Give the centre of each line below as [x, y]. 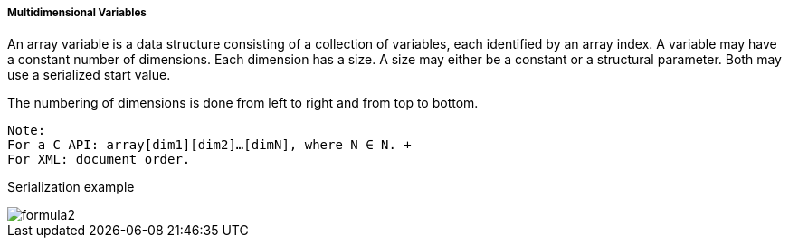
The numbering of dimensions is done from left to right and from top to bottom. [243, 103]
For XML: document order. [99, 160]
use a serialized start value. [89, 75]
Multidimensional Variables [77, 13]
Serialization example [71, 187]
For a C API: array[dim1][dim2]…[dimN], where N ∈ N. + [209, 145]
